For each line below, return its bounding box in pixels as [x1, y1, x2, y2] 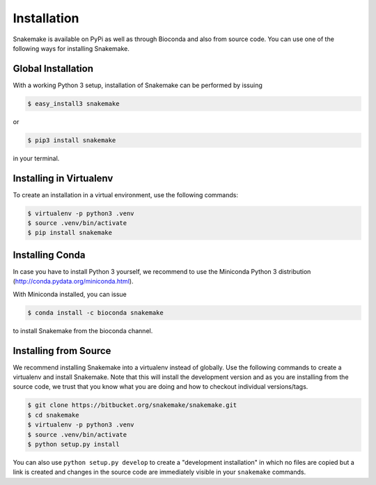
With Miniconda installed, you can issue [13, 290, 127, 298]
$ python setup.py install [27, 440, 120, 448]
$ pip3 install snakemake [27, 136, 116, 144]
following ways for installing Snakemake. [13, 44, 130, 52]
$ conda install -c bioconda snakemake [27, 309, 164, 316]
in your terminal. [13, 154, 60, 162]
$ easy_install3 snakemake [27, 100, 120, 107]
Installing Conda [13, 249, 86, 261]
